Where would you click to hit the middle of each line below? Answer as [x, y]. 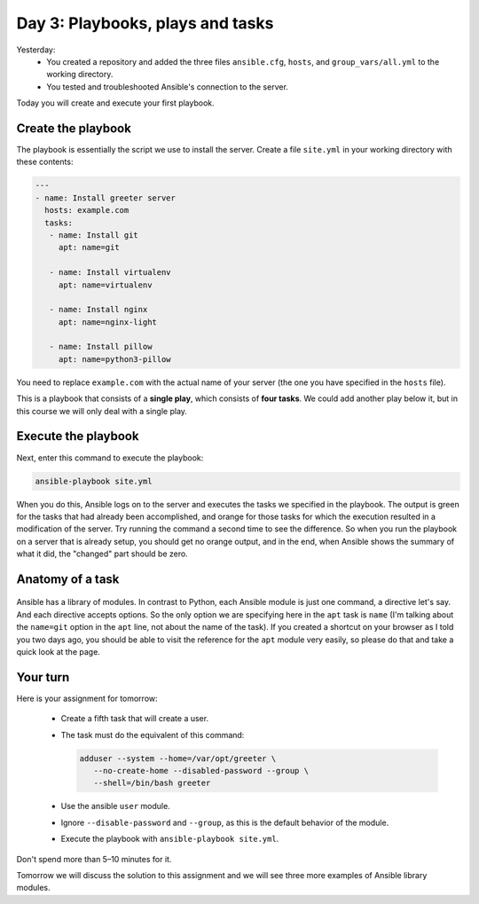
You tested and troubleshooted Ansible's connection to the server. [167, 86]
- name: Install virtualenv [110, 272]
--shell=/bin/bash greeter [152, 783]
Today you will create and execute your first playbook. [115, 103]
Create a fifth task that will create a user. [134, 719]
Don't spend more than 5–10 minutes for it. [94, 859]
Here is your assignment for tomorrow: [87, 698]
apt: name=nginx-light [107, 322]
